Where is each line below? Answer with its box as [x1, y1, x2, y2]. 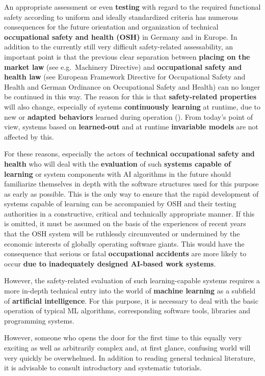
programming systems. [4, 315, 74, 326]
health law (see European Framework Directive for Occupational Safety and [4, 71, 246, 82]
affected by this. [4, 131, 54, 142]
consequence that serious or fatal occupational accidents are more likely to [4, 248, 247, 259]
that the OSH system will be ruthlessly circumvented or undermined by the [4, 228, 240, 239]
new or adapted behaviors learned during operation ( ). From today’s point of [4, 111, 253, 122]
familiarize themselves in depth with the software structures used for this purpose [4, 178, 259, 189]
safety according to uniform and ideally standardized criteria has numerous [4, 11, 238, 22]
